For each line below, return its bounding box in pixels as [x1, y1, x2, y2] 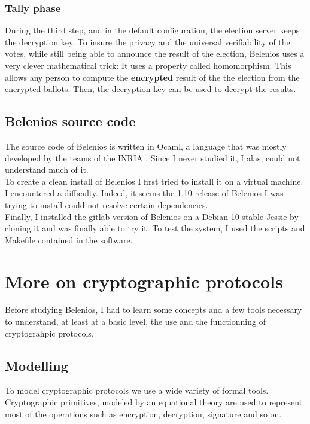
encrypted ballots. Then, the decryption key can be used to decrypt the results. [5, 83, 296, 95]
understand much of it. [5, 163, 89, 176]
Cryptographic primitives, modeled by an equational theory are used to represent [5, 396, 303, 408]
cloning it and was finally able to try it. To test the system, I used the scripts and [5, 222, 305, 234]
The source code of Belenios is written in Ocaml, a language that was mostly [5, 139, 287, 152]
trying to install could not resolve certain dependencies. [5, 198, 208, 211]
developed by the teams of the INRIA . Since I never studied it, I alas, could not [5, 151, 300, 164]
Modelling [5, 356, 68, 374]
